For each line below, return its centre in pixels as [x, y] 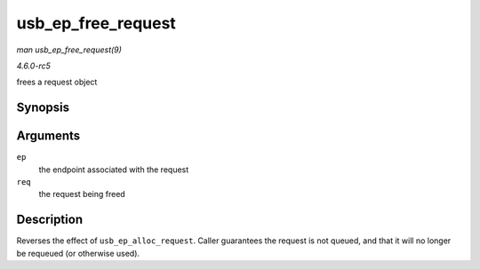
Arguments [48, 136]
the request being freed [82, 194]
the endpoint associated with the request [114, 170]
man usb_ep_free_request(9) [69, 50]
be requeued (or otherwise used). [78, 253]
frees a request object [57, 82]
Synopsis [43, 108]
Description [50, 220]
